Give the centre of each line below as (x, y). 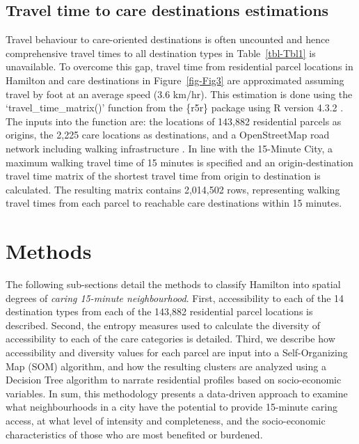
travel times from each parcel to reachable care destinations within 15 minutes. (174, 203)
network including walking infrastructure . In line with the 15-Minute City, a (169, 148)
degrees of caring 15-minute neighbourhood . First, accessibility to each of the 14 (175, 298)
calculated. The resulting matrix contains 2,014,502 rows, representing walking (173, 189)
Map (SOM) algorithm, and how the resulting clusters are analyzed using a (166, 366)
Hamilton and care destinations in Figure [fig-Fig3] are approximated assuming (175, 80)
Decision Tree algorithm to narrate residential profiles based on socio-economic (174, 380)
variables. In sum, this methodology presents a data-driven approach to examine (177, 393)
